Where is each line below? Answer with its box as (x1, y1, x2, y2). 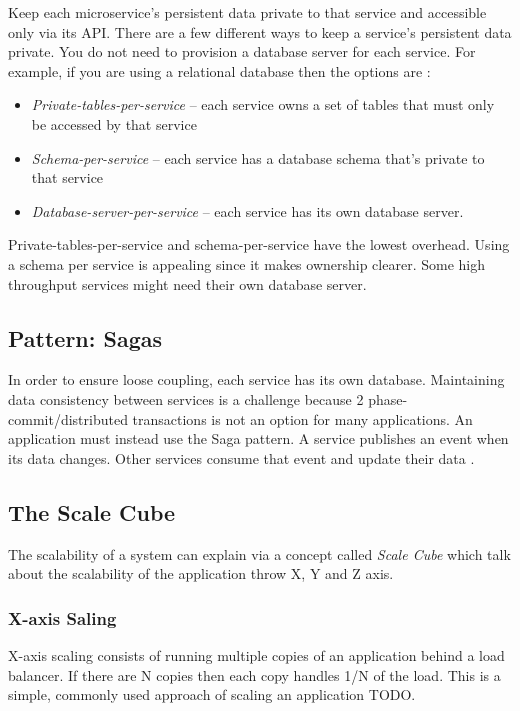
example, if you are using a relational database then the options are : (8, 60, 431, 81)
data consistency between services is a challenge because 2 (8, 388, 364, 409)
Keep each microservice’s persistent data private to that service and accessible (8, 2, 487, 22)
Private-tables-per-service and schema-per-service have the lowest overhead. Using (8, 234, 510, 255)
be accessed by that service (31, 113, 197, 134)
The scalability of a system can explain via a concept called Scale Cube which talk (8, 543, 511, 564)
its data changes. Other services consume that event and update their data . (8, 447, 475, 468)
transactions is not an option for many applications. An (132, 408, 473, 429)
